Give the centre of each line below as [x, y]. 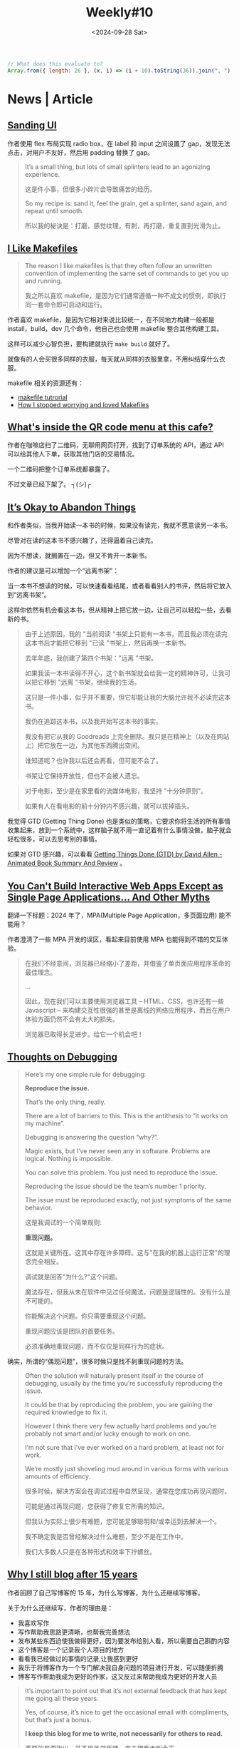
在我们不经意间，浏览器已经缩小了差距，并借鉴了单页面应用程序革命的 [128, 963]
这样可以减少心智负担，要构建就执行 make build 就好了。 [91, 344]
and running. [43, 281]
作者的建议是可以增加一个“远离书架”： [63, 571]
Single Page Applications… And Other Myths [109, 897]
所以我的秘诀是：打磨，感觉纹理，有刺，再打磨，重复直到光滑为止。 [124, 225]
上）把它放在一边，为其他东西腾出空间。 [84, 745]
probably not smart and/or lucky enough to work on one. [108, 1433]
